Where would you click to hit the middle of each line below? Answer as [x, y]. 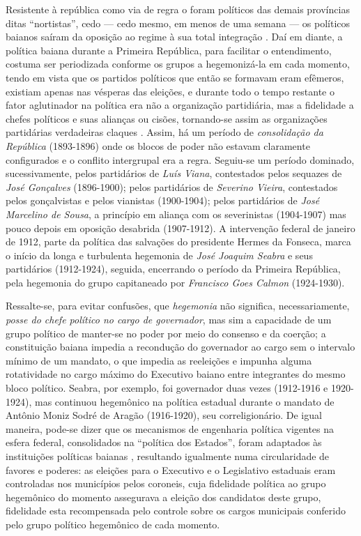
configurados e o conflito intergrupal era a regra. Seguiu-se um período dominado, [180, 159]
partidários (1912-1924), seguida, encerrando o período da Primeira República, [173, 269]
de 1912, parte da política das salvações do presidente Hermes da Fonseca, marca [178, 242]
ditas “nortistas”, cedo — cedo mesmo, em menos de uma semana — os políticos [178, 23]
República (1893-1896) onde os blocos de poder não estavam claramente [158, 145]
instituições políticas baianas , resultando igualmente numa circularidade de [168, 456]
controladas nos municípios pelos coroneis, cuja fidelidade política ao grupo [166, 483]
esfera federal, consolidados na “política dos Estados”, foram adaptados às [164, 442]
